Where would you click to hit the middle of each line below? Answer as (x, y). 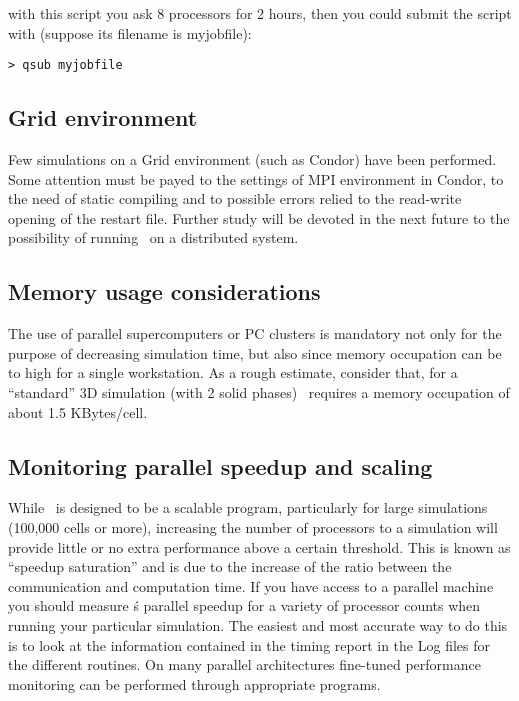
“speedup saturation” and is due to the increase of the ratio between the (230, 566)
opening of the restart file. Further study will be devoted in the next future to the (259, 217)
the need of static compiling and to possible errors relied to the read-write (235, 198)
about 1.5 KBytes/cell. (78, 411)
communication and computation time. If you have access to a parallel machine (251, 585)
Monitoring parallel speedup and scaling (220, 465)
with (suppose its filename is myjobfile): (130, 32)
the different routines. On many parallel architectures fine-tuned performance (244, 664)
